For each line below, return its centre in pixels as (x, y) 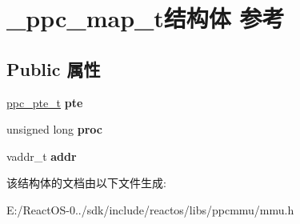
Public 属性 (54, 68)
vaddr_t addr (42, 156)
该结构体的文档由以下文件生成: (86, 183)
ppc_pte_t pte (45, 102)
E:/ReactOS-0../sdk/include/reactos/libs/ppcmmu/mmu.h (150, 209)
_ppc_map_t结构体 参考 (146, 18)
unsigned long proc (54, 129)
